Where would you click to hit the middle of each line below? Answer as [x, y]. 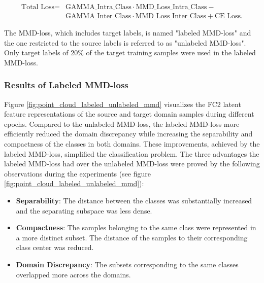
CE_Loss [228, 16]
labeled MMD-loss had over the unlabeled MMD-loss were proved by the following [132, 164]
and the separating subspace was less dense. [84, 210]
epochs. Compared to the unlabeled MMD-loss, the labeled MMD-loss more [122, 123]
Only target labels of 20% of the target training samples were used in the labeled [130, 52]
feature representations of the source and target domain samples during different [129, 114]
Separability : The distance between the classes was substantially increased [134, 200]
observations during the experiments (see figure [78, 173]
